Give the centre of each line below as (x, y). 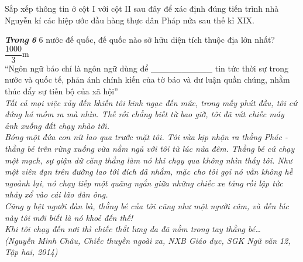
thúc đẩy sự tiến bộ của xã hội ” (61, 91)
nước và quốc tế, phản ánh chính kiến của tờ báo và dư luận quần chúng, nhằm (147, 79)
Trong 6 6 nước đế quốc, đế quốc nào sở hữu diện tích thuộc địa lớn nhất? (140, 40)
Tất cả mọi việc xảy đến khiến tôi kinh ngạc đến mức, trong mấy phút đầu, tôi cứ (151, 102)
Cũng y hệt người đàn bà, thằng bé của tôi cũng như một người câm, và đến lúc (147, 205)
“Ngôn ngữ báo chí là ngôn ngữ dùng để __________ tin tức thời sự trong (147, 68)
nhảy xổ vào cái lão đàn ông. (56, 194)
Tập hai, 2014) (31, 252)
